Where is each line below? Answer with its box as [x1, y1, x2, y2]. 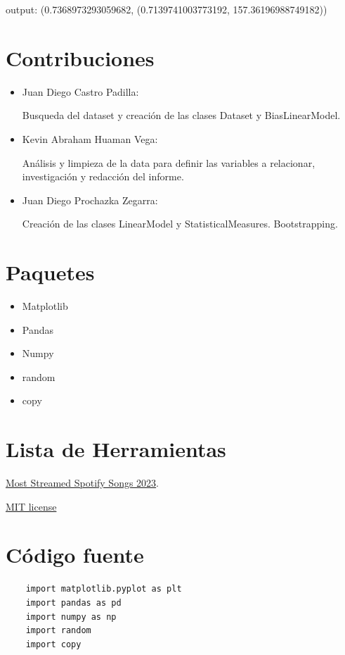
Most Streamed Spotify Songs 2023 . [6, 475, 160, 490]
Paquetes [6, 258, 95, 287]
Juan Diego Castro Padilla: [22, 84, 139, 99]
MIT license [6, 499, 57, 513]
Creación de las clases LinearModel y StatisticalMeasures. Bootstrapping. [22, 216, 338, 231]
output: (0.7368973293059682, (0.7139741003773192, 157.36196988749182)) [6, 2, 327, 16]
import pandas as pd [25, 598, 122, 608]
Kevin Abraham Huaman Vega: [22, 131, 158, 146]
